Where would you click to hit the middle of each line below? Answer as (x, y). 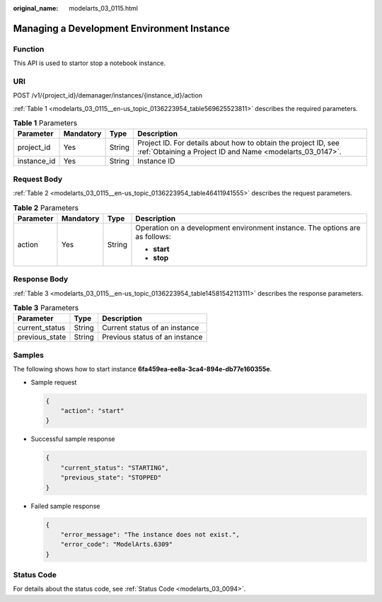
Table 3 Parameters (46, 308)
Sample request (54, 382)
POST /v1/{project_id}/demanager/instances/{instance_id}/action (108, 95)
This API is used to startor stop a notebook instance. (89, 63)
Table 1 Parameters (45, 123)
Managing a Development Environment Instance (121, 28)
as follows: (153, 236)
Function (29, 49)
